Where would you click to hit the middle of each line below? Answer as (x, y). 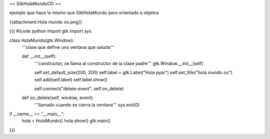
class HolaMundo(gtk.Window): (42, 40)
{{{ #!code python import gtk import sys (50, 31)
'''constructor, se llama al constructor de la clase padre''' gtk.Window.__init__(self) (119, 63)
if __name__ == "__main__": (37, 114)
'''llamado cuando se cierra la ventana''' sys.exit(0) (87, 105)
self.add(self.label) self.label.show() (71, 79)
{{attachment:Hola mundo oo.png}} (46, 22)
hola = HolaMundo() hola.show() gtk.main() (66, 121)
